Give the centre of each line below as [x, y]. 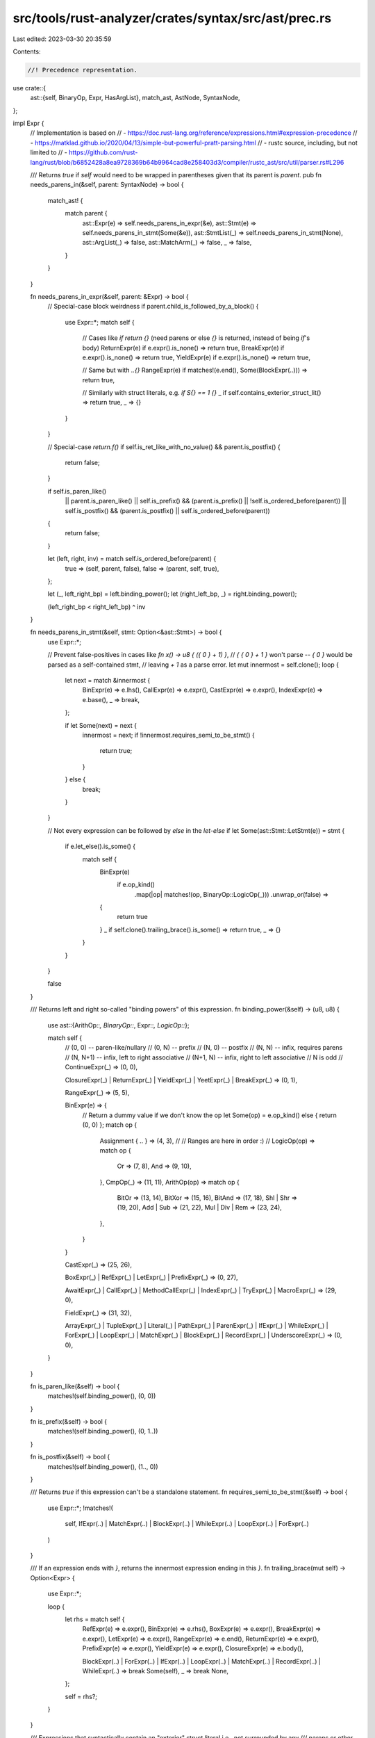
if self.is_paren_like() [77, 491]
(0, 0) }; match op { [110, 1125]
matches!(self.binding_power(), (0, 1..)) [103, 1431]
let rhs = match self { [95, 1619]
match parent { [86, 213]
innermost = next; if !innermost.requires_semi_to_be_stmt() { [168, 735]
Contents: [27, 51]
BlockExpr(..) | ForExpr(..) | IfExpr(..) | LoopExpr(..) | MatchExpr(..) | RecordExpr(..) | [201, 1661]
